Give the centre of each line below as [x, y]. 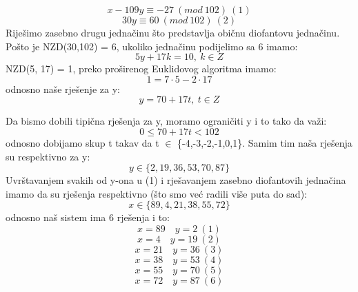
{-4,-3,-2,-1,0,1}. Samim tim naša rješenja [265, 142]
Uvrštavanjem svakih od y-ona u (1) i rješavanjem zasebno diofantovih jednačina [176, 180]
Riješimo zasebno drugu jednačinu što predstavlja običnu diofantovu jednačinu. [173, 32]
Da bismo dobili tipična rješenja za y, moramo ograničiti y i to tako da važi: [166, 121]
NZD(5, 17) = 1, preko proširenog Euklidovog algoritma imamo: [141, 69]
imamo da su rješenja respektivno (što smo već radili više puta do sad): [156, 193]
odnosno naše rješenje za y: [63, 88]
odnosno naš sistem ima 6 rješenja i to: [88, 217]
